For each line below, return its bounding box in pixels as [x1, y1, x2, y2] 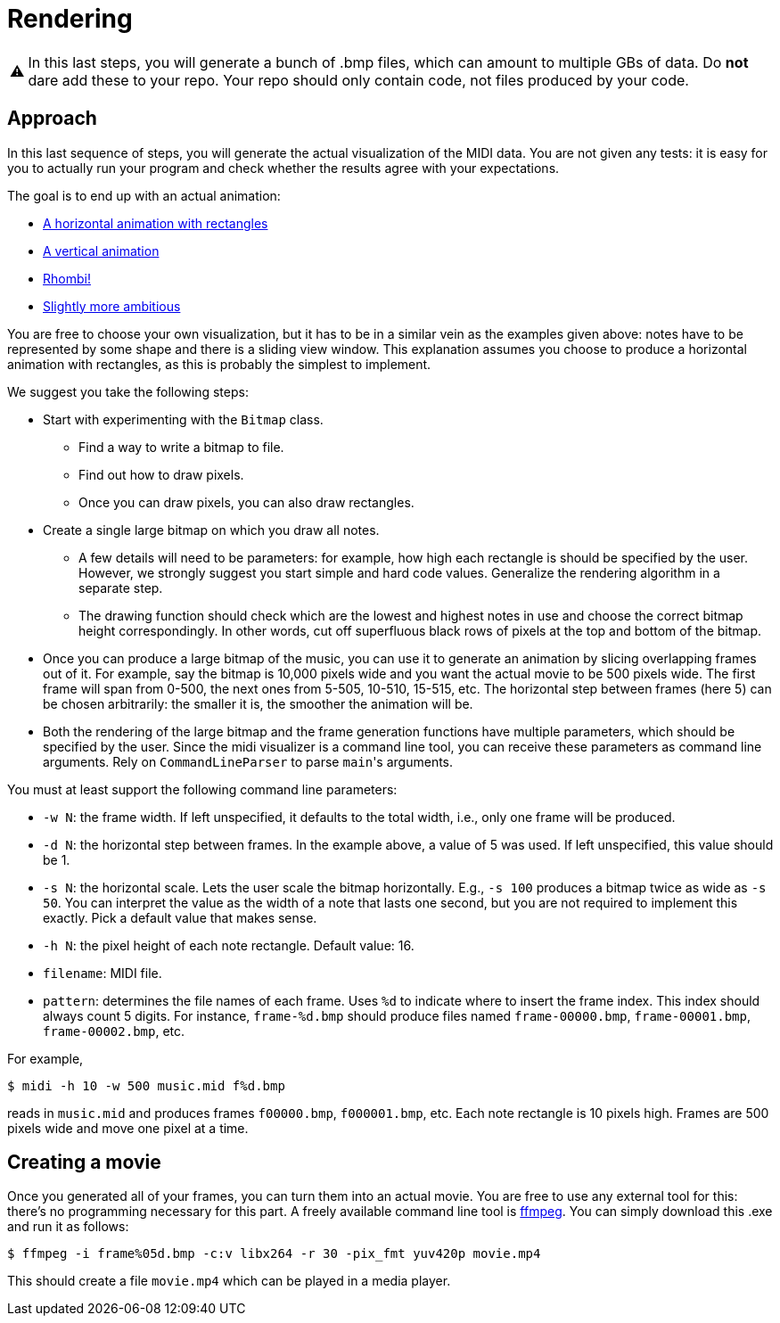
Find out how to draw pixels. [78, 466, 244, 482]
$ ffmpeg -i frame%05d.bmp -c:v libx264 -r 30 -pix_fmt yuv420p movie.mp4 [7, 1246, 541, 1261]
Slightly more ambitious [43, 298, 181, 314]
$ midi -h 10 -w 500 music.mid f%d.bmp [7, 1078, 285, 1093]
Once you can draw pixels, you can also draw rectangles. [78, 494, 415, 510]
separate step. [78, 579, 163, 596]
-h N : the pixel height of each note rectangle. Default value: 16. [43, 937, 415, 953]
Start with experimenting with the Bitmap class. [43, 411, 324, 427]
